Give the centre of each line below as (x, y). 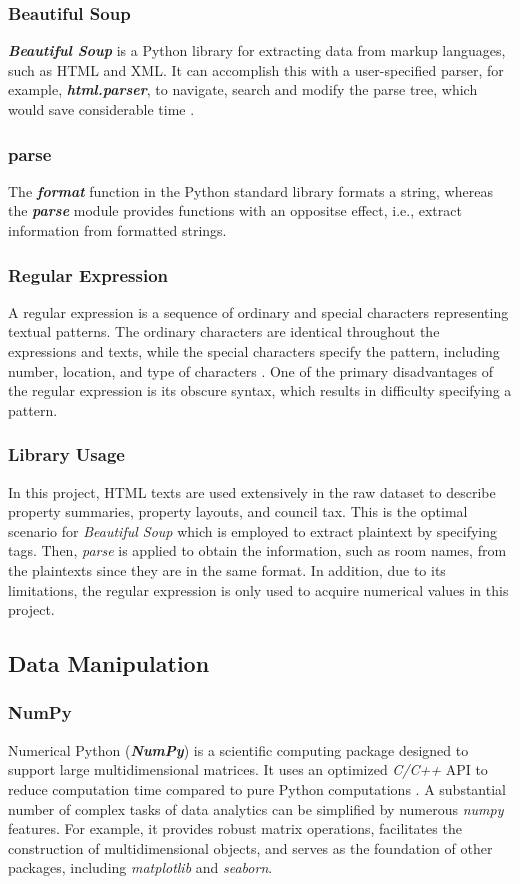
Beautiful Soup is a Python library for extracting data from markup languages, (257, 50)
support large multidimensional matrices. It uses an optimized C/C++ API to (248, 769)
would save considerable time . (101, 109)
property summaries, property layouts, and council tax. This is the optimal (238, 511)
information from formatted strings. (117, 230)
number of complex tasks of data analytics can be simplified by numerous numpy (256, 808)
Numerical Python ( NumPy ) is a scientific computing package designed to (238, 749)
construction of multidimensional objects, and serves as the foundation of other (250, 847)
